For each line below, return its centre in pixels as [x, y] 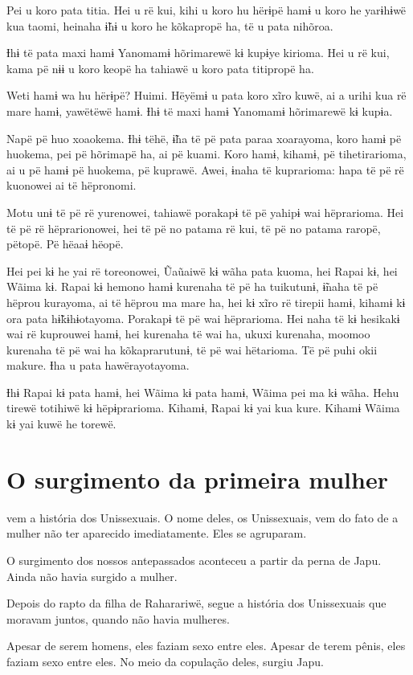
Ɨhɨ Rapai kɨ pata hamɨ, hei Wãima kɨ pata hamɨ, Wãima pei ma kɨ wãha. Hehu [203, 392]
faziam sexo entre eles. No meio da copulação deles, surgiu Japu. [165, 661]
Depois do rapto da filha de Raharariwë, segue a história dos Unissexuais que [196, 603]
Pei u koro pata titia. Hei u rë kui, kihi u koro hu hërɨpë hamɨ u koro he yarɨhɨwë [206, 10]
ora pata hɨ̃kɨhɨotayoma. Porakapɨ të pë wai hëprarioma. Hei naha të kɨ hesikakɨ [203, 318]
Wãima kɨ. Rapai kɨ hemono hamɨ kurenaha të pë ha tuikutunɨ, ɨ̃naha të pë [192, 286]
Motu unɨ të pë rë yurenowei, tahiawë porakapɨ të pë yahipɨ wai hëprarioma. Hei [205, 212]
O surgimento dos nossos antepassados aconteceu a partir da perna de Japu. [194, 560]
